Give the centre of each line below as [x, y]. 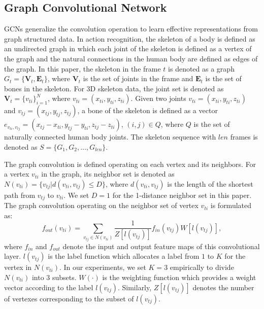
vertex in [18, 267]
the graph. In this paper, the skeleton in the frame [82, 68]
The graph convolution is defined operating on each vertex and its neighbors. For [130, 164]
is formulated [231, 205]
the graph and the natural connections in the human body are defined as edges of [131, 58]
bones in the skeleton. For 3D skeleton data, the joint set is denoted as [114, 88]
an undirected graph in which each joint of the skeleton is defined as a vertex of [128, 48]
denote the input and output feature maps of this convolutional [161, 246]
